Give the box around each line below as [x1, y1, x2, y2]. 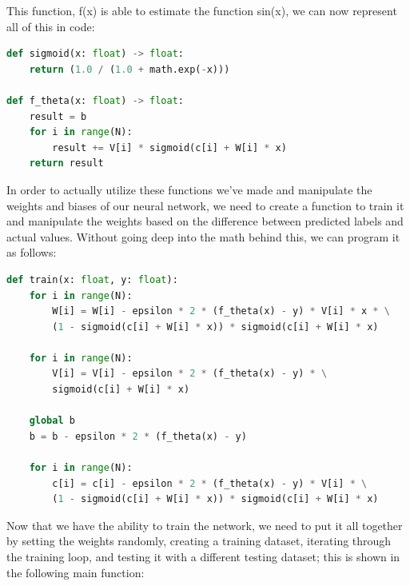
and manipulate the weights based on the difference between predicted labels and [6, 213, 404, 229]
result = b [29, 110, 87, 122]
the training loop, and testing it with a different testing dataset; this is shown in [6, 548, 400, 564]
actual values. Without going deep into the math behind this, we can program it [6, 228, 400, 245]
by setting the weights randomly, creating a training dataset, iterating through [6, 532, 392, 549]
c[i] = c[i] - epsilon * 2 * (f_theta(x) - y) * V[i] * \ [52, 477, 368, 489]
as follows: [6, 244, 57, 261]
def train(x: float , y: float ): [6, 273, 178, 285]
